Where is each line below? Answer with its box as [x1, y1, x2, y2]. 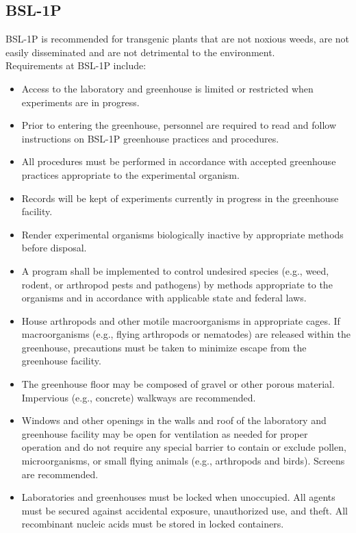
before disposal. [21, 240, 87, 255]
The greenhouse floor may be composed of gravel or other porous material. [21, 377, 335, 391]
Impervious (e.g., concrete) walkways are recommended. [21, 390, 256, 404]
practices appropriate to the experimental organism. [21, 167, 240, 182]
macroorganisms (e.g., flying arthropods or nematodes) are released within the [21, 327, 351, 341]
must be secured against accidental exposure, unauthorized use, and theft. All [21, 503, 348, 517]
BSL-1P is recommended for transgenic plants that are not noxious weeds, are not [5, 32, 350, 46]
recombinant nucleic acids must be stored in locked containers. [21, 517, 284, 531]
